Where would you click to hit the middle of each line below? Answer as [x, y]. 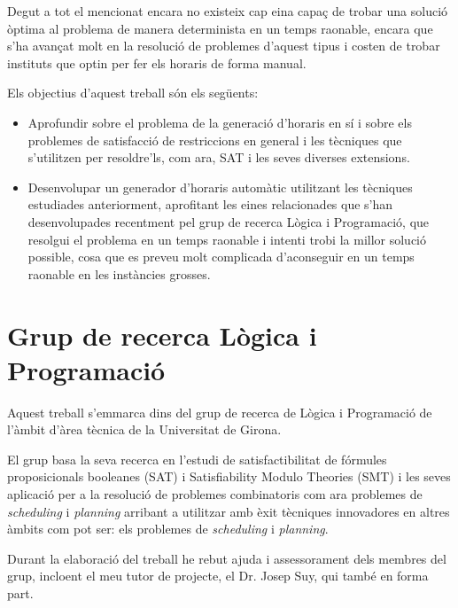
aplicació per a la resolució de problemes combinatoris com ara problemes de [215, 494]
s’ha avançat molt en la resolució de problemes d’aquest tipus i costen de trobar [224, 46]
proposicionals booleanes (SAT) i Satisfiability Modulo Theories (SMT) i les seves [229, 476]
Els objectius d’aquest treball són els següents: [133, 93]
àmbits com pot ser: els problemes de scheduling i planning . [168, 529]
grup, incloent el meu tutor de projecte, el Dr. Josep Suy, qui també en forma [218, 576]
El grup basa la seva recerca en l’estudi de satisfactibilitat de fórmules [197, 459]
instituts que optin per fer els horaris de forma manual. [157, 62]
